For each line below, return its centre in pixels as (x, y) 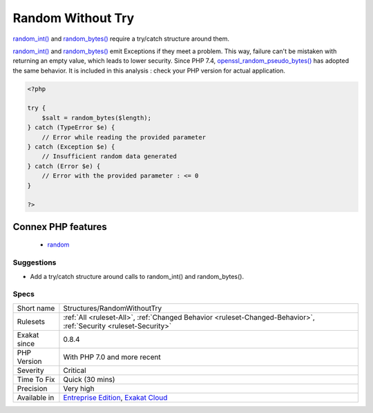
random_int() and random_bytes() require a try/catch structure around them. (121, 39)
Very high (79, 388)
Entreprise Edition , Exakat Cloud (115, 397)
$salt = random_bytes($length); (97, 118)
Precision (32, 388)
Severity (30, 370)
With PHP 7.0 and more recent (112, 357)
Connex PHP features (60, 227)
